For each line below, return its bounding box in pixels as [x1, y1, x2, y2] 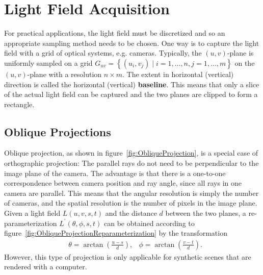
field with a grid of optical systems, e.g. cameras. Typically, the [4, 47, 202, 58]
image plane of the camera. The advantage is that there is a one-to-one [4, 167, 226, 178]
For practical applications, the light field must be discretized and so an [4, 28, 225, 38]
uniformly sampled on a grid [4, 57, 93, 68]
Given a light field [4, 208, 61, 218]
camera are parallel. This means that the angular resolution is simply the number [4, 187, 259, 198]
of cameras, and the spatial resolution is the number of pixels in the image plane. [4, 197, 257, 208]
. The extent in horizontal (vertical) [122, 68, 234, 79]
